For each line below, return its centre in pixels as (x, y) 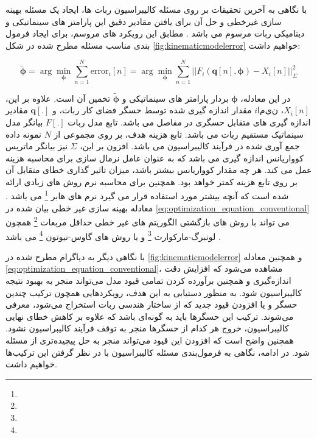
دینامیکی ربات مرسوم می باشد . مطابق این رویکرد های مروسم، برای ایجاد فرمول (155, 33)
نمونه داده (23, 134)
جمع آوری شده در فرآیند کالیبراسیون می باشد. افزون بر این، (190, 146)
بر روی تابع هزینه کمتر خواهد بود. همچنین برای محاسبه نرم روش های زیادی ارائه (152, 181)
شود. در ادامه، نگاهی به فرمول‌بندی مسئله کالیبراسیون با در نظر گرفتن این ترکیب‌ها (158, 352)
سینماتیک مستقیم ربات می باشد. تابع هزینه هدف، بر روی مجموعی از (179, 134)
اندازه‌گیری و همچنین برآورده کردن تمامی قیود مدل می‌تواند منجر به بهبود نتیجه (148, 280)
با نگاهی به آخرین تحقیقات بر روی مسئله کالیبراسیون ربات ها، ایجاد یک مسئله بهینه (156, 9)
